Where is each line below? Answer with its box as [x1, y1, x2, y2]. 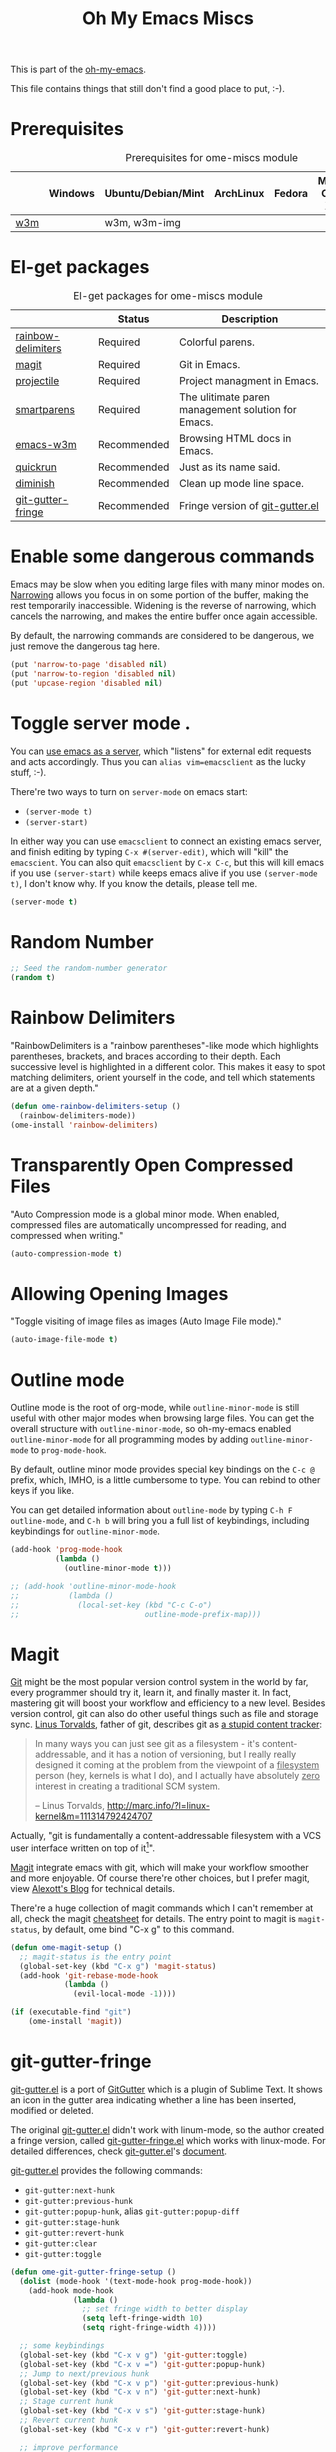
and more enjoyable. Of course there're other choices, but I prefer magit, [10, 1872, 310, 1884]
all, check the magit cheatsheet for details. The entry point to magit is [10, 1912, 297, 1924]
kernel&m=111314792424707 [34, 1810, 153, 1822]
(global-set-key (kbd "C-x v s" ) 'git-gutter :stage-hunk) [19, 2406, 267, 2416]
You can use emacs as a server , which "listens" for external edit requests [10, 745, 312, 757]
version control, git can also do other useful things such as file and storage [10, 1708, 319, 1720]
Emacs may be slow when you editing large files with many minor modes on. [10, 578, 325, 590]
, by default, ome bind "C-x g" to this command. [36, 1923, 235, 1935]
